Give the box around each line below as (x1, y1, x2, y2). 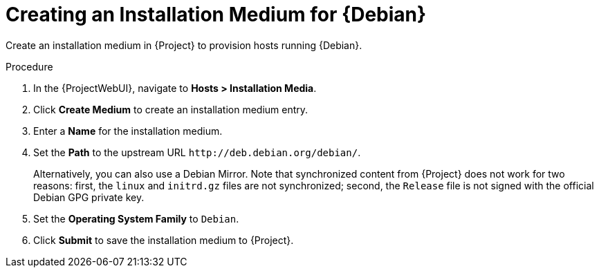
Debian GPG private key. (33, 191, 145, 203)
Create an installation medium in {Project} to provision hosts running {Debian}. (6, 39, 362, 51)
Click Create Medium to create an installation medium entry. (33, 103, 308, 115)
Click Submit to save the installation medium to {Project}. (33, 234, 294, 246)
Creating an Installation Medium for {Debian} (6, 3, 427, 26)
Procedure (6, 60, 53, 73)
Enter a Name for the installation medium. (33, 124, 223, 137)
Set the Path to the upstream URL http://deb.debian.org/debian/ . (33, 146, 361, 158)
